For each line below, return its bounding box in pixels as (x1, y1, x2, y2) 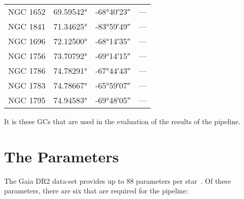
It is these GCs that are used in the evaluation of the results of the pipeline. (4, 116, 241, 126)
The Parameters (4, 146, 119, 166)
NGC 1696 (8, 35, 46, 47)
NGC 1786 (8, 65, 46, 76)
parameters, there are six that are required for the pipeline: (4, 185, 188, 196)
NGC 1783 (8, 79, 46, 91)
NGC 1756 (8, 50, 46, 62)
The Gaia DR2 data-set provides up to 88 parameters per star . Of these (4, 175, 231, 186)
